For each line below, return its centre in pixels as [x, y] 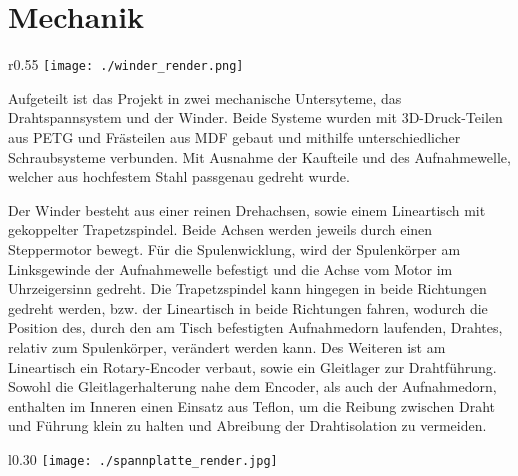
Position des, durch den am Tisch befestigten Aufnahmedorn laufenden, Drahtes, [255, 327]
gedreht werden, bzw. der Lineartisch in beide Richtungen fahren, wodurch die [248, 307]
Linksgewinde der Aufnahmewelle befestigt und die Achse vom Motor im [230, 268]
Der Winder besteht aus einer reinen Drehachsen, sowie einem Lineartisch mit [247, 209]
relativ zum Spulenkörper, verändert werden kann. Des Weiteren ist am [227, 346]
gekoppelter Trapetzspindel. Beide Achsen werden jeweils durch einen [220, 229]
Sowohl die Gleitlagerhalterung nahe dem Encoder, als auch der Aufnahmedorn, [252, 386]
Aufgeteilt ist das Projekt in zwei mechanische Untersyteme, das [205, 97]
